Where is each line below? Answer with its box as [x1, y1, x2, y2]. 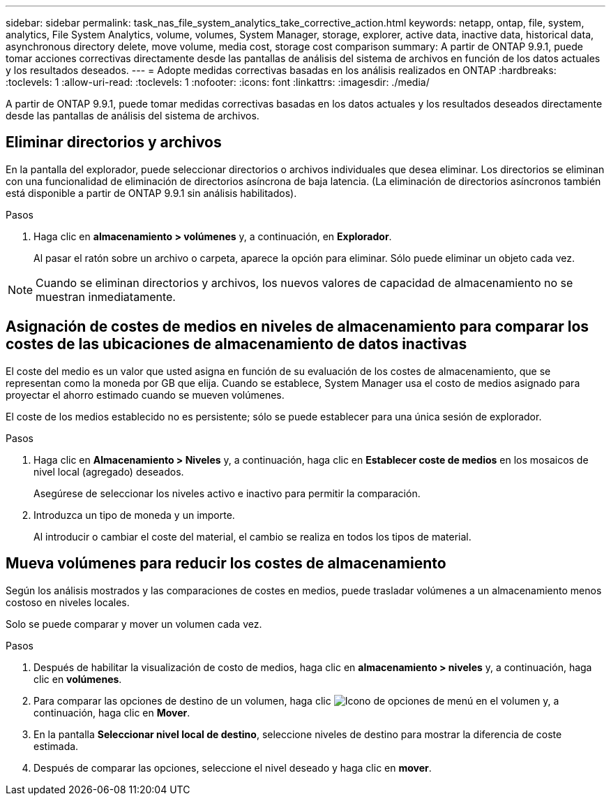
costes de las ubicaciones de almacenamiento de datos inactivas [6, 335, 467, 353]
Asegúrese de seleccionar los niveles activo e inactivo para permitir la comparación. [33, 487, 421, 499]
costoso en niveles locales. [6, 596, 130, 608]
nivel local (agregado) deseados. [33, 465, 184, 478]
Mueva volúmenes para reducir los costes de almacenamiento [6, 554, 446, 573]
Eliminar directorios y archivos [6, 133, 222, 152]
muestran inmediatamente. [36, 289, 176, 304]
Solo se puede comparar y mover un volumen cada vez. [6, 617, 262, 630]
